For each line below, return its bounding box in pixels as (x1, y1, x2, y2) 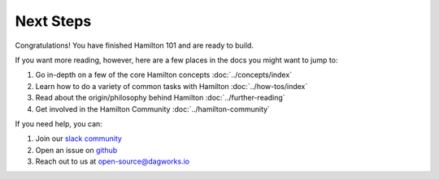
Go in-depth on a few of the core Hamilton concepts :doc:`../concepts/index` (35, 70, 293, 80)
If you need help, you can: (15, 118, 103, 129)
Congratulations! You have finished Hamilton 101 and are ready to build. (15, 40, 254, 50)
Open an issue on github (35, 145, 118, 155)
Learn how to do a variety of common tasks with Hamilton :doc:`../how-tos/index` (35, 81, 308, 91)
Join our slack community (35, 134, 122, 143)
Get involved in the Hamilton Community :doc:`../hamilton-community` (35, 104, 270, 113)
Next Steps (15, 12, 92, 30)
